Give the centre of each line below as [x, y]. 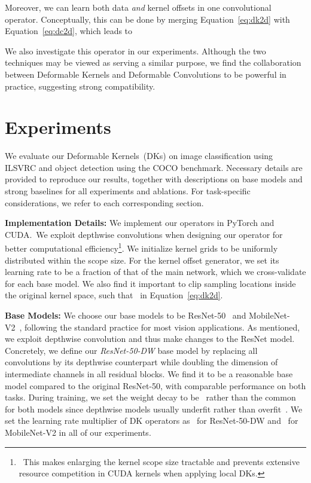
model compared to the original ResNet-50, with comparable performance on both [155, 385]
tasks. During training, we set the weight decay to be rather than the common [150, 397]
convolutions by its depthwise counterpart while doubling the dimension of [141, 362]
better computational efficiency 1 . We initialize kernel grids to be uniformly [141, 247]
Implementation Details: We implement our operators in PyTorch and [140, 223]
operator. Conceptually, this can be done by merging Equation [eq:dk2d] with [147, 19]
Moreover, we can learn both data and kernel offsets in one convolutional [138, 7]
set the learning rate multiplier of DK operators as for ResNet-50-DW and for [152, 421]
